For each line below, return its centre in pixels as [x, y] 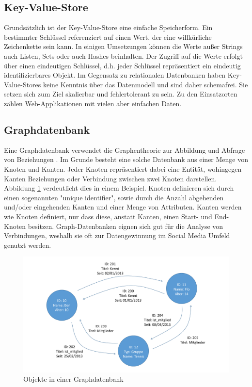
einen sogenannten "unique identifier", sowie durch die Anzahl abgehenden [114, 197]
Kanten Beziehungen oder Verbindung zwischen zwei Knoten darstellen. [110, 178]
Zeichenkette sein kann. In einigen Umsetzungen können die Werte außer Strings [123, 46]
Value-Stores [23, 84]
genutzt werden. [28, 245]
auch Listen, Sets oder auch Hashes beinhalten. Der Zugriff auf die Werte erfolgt [123, 56]
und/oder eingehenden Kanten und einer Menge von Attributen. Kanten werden [123, 207]
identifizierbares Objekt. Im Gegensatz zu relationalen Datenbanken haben [115, 75]
